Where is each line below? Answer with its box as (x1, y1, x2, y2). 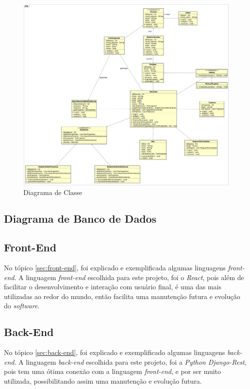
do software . (4, 301, 40, 311)
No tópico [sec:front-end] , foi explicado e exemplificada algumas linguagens (4, 263, 226, 273)
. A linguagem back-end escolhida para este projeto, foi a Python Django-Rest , (14, 356, 247, 367)
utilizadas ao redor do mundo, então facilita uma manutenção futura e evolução (4, 291, 240, 301)
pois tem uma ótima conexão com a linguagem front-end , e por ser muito (4, 366, 221, 376)
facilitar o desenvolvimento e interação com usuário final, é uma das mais (4, 282, 221, 292)
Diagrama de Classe (23, 187, 83, 197)
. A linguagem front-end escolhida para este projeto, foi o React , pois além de (14, 272, 244, 282)
